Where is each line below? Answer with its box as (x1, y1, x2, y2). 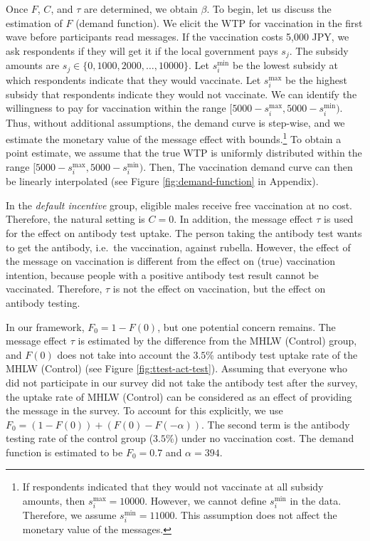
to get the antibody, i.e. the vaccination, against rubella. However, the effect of (6, 239, 351, 254)
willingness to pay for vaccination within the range (6, 100, 226, 115)
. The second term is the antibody (201, 416, 350, 431)
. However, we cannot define (144, 493, 267, 508)
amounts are (6, 58, 60, 73)
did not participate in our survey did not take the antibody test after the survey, (6, 374, 358, 389)
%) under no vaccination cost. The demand (166, 431, 354, 446)
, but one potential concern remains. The (157, 319, 336, 334)
